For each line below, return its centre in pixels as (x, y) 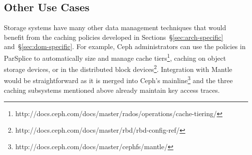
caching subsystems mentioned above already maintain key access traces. (112, 90)
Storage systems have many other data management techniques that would (115, 27)
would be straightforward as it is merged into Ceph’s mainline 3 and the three (118, 80)
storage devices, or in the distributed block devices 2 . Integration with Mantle (118, 68)
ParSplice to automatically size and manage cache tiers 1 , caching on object (115, 57)
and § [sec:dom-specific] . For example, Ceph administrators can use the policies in (125, 46)
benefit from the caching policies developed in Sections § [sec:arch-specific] (114, 37)
